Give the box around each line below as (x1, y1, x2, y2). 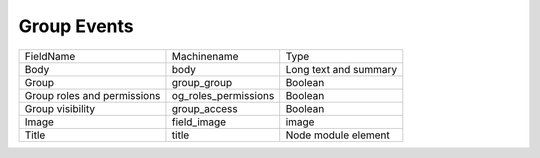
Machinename (171, 49, 239, 63)
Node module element (285, 128, 390, 142)
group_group (171, 75, 233, 89)
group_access (171, 101, 239, 115)
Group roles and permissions (24, 88, 161, 102)
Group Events (18, 15, 134, 37)
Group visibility (24, 101, 95, 115)
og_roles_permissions (171, 88, 275, 102)
